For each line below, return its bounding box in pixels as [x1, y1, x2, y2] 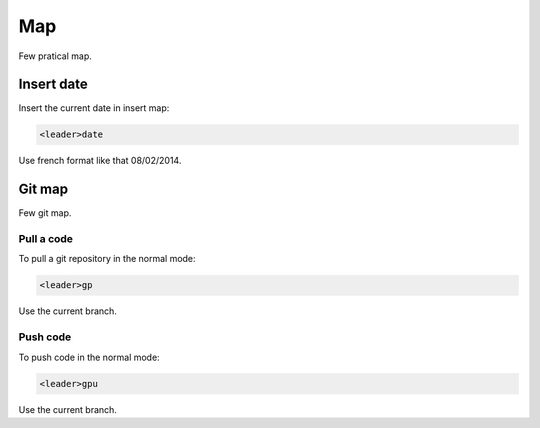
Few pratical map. [18, 50, 92, 62]
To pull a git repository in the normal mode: [18, 253, 196, 265]
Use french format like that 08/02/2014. [18, 155, 182, 167]
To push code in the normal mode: [18, 351, 160, 363]
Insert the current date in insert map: [18, 102, 170, 114]
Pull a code [18, 232, 74, 246]
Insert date [18, 76, 89, 93]
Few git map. [18, 207, 72, 219]
